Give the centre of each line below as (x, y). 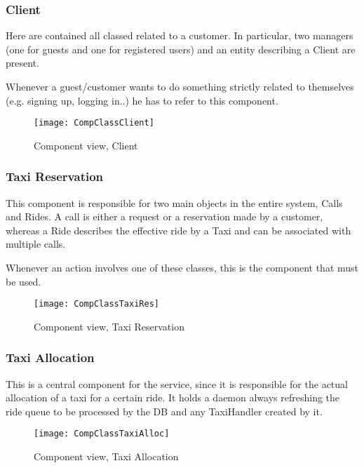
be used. (23, 281)
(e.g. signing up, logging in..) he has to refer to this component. (142, 100)
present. (22, 63)
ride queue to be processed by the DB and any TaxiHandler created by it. (164, 411)
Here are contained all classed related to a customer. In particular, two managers (180, 35)
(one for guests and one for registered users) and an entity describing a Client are (181, 49)
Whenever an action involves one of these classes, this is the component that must (182, 268)
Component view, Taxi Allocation (106, 456)
